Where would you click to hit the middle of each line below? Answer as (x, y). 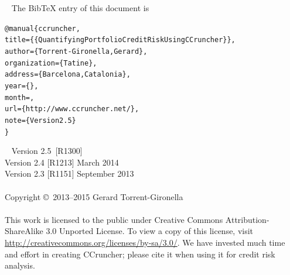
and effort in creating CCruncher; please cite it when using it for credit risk (140, 254)
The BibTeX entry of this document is (80, 8)
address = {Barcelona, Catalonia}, (68, 75)
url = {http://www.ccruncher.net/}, (72, 109)
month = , (20, 97)
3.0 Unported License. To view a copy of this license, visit (150, 231)
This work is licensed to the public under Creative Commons (114, 219)
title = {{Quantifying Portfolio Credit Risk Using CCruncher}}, (120, 40)
